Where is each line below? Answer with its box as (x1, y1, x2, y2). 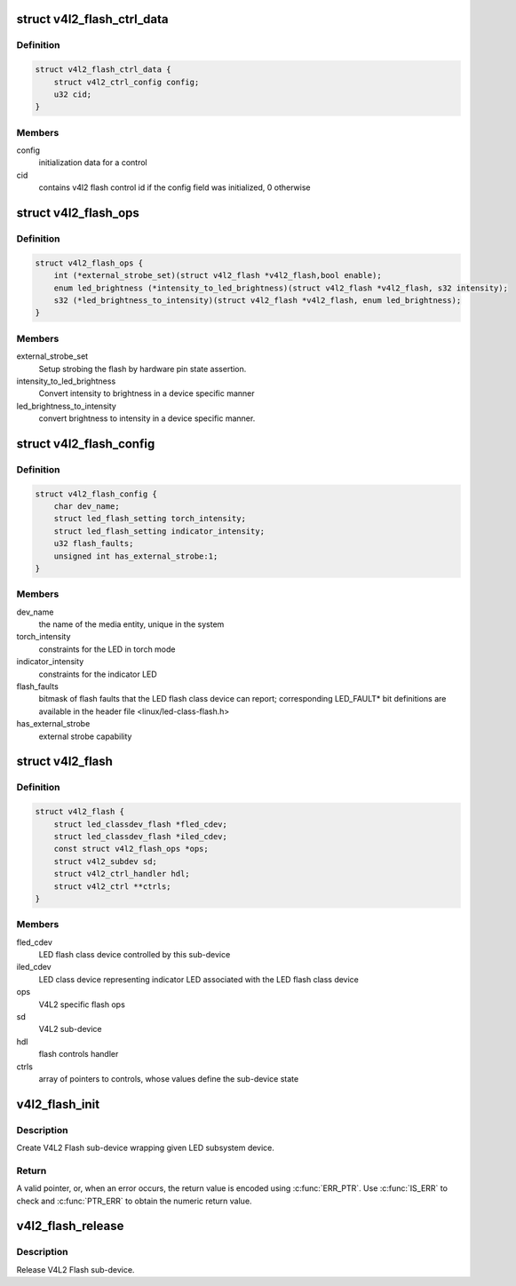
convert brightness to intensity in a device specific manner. (38, 413, 256, 424)
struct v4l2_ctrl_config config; (53, 76, 200, 87)
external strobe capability (38, 731, 132, 742)
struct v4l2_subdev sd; (53, 856, 157, 866)
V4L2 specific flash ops (38, 999, 126, 1010)
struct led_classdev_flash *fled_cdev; (53, 819, 228, 830)
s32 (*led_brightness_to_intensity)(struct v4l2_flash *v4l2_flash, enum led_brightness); (53, 295, 462, 306)
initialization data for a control (38, 157, 147, 168)
